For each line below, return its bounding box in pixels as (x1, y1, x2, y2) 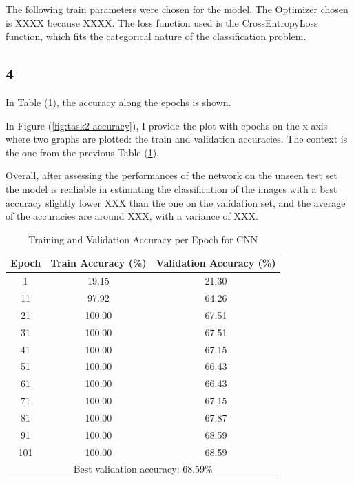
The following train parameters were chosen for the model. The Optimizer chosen (6, 2, 348, 16)
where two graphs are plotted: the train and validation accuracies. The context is (6, 132, 348, 146)
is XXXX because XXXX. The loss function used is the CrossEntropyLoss (6, 15, 318, 30)
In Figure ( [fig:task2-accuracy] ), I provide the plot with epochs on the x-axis (6, 118, 328, 132)
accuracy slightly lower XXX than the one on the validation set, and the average (6, 195, 346, 209)
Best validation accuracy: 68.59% (73, 462, 213, 476)
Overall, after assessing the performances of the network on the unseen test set (6, 168, 337, 183)
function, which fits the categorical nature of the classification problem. (6, 29, 306, 43)
